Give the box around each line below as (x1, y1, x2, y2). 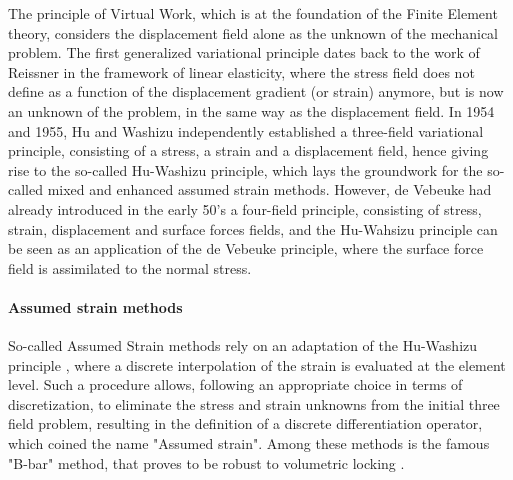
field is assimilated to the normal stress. (8, 257, 252, 278)
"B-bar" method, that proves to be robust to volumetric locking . (8, 452, 405, 473)
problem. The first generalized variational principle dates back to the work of (8, 42, 480, 63)
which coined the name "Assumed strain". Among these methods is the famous (8, 433, 490, 454)
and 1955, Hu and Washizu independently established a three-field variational (8, 120, 484, 141)
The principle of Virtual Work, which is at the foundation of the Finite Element (8, 3, 498, 23)
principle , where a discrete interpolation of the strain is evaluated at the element (8, 354, 506, 375)
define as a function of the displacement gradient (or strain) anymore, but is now (8, 81, 504, 102)
